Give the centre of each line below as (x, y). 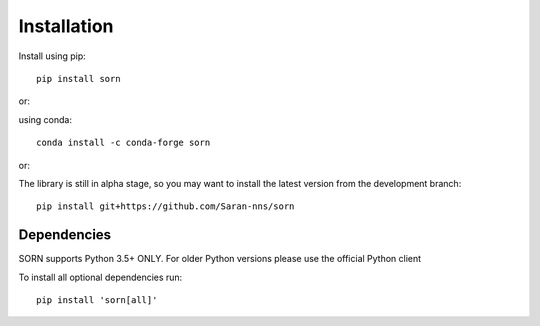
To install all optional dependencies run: (100, 277)
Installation (66, 26)
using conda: (45, 119)
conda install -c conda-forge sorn (123, 143)
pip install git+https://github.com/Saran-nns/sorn (165, 206)
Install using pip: (52, 56)
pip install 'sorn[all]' (97, 299)
